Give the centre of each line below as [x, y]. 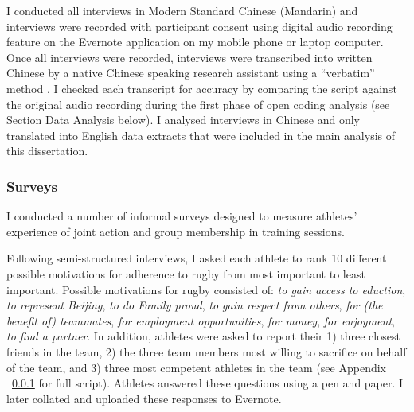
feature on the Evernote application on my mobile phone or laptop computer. [195, 42]
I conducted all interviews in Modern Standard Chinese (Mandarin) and [182, 10]
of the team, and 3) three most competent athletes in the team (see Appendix [196, 367]
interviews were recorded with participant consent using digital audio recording [199, 26]
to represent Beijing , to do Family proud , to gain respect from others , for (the [195, 305]
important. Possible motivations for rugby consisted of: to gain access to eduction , [206, 289]
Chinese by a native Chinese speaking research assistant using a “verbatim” [191, 73]
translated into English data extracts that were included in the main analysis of [201, 135]
